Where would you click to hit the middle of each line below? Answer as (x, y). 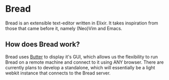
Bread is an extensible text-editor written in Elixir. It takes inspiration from (82, 23)
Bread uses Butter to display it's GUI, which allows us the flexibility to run (82, 57)
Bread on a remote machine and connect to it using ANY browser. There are (84, 62)
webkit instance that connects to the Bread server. (58, 73)
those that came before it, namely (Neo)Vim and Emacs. (64, 28)
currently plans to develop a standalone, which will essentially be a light (80, 67)
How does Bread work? (43, 45)
